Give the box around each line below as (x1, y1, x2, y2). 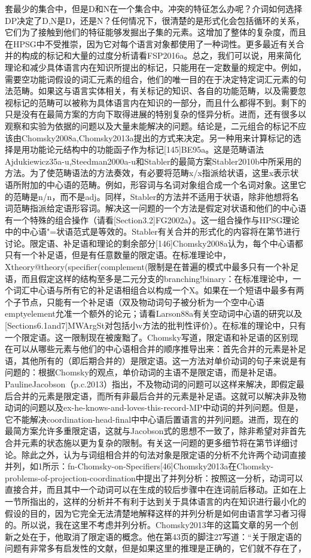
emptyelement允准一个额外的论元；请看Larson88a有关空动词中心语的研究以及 (5, 307, 303, 320)
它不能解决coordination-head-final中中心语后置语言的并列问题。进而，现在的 (5, 413, 299, 425)
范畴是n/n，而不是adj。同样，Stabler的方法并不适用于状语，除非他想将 (13, 190, 291, 202)
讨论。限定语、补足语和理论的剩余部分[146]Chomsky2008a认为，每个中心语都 (5, 236, 303, 249)
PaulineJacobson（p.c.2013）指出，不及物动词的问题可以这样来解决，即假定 (5, 378, 296, 390)
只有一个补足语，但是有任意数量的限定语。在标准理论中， (5, 248, 231, 261)
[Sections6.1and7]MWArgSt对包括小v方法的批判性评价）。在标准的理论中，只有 (5, 319, 306, 332)
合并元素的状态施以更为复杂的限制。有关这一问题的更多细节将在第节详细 (5, 436, 289, 448)
